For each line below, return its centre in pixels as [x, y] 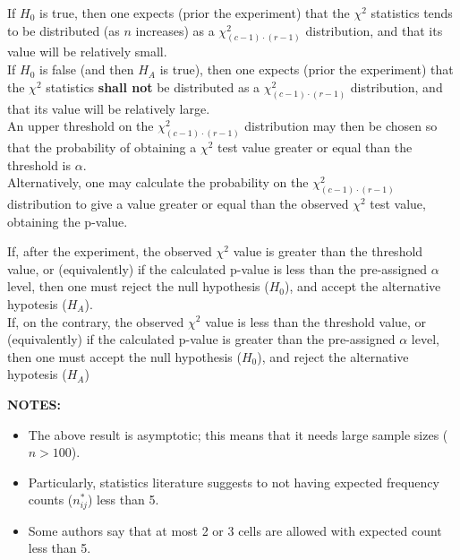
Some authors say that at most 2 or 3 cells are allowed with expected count [235, 530]
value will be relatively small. [87, 52]
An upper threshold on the [81, 126]
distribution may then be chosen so [341, 126]
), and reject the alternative [333, 356]
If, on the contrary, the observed [96, 321]
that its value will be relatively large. [109, 108]
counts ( [51, 500]
